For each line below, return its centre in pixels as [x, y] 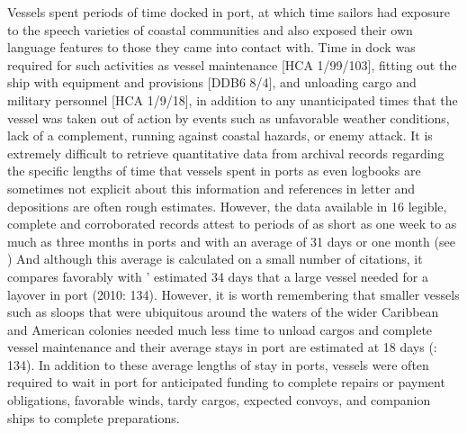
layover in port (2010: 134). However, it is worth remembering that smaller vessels [233, 294]
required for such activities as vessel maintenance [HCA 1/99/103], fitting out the [232, 64]
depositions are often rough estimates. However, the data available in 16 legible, [227, 206]
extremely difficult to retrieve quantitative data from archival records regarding [226, 153]
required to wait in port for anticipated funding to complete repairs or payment [226, 382]
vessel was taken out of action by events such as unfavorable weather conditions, [229, 117]
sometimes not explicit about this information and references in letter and [211, 188]
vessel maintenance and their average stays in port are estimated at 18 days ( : [222, 347]
